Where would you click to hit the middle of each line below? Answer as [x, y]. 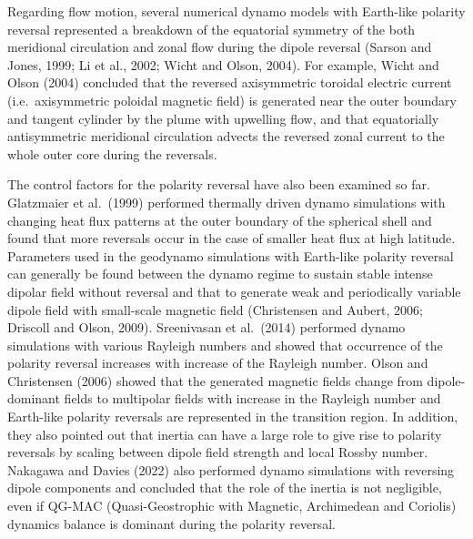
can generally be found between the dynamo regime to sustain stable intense [220, 274]
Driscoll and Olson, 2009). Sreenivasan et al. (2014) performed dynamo [206, 327]
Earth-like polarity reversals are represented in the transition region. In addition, [233, 417]
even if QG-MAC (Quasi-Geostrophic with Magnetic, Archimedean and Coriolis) [232, 506]
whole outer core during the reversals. [112, 153]
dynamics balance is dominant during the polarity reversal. [171, 523]
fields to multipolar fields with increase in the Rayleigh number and [252, 398]
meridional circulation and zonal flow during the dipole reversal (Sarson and [220, 47]
